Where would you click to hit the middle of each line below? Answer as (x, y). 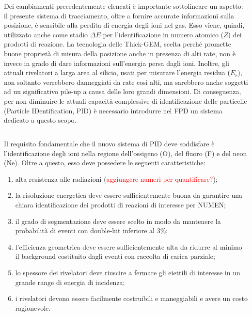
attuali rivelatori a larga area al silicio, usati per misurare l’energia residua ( (117, 72)
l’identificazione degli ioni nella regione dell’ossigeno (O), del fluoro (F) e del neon (126, 153)
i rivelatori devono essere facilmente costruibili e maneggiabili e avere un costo (131, 298)
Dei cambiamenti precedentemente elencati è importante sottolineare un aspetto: (124, 6)
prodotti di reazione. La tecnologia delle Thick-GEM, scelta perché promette (118, 44)
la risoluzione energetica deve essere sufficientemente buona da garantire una (129, 195)
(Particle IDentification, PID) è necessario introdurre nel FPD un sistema (113, 110)
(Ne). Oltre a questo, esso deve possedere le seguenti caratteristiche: (105, 163)
